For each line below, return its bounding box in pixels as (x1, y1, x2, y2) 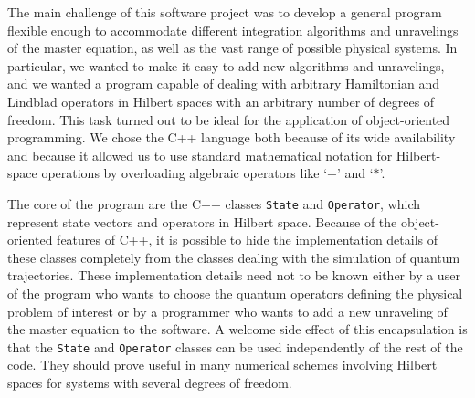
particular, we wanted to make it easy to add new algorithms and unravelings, (7, 56, 445, 75)
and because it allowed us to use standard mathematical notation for (7, 145, 393, 164)
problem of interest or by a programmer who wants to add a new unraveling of (7, 301, 448, 320)
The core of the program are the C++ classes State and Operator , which (7, 194, 420, 213)
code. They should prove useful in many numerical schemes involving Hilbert (7, 355, 438, 374)
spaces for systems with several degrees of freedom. (7, 373, 292, 392)
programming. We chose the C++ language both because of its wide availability (7, 128, 456, 147)
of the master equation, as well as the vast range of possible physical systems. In (7, 38, 458, 58)
